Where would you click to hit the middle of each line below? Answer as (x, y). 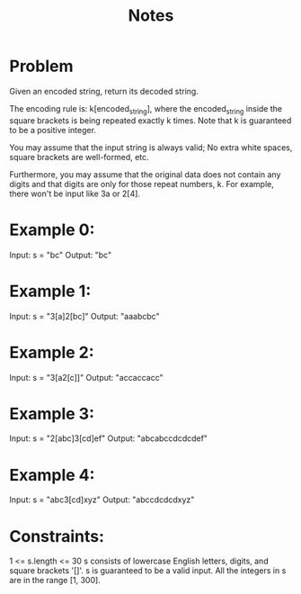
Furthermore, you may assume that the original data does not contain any (145, 174)
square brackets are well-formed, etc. (80, 157)
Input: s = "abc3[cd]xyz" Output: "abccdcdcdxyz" (102, 499)
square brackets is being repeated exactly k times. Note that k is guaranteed (150, 120)
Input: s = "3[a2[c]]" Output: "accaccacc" (86, 377)
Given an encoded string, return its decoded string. (104, 91)
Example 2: (52, 352)
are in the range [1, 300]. (55, 580)
